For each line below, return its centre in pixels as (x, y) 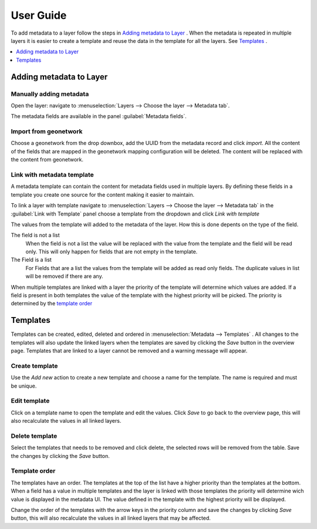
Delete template (34, 436)
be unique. (24, 386)
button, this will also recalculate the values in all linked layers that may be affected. (111, 518)
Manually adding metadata (50, 94)
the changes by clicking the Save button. (60, 456)
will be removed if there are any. (64, 277)
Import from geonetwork (47, 132)
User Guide (39, 15)
